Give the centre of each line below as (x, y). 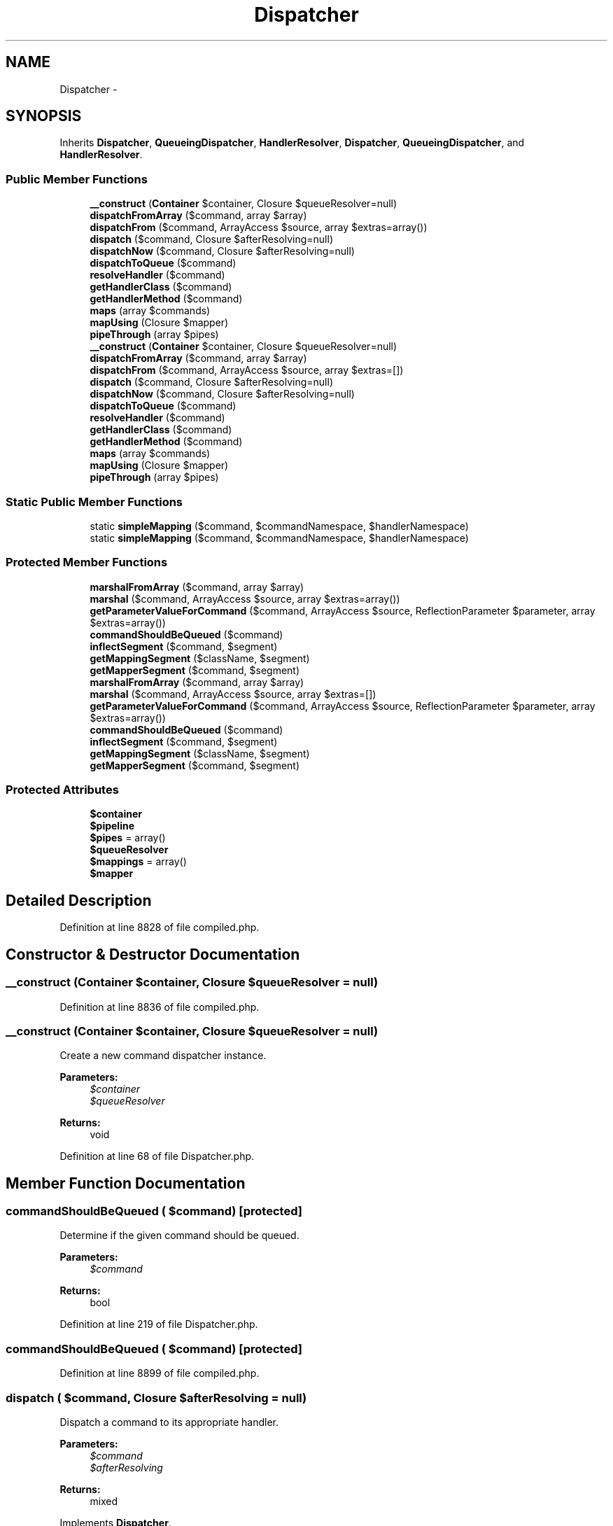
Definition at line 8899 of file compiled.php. (160, 1373)
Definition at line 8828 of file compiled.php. (160, 927)
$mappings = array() (138, 862)
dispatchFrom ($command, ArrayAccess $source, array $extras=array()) (259, 227)
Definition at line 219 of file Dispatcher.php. (159, 1324)
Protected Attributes (62, 790)
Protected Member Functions (87, 562)
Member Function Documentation (126, 1183)
